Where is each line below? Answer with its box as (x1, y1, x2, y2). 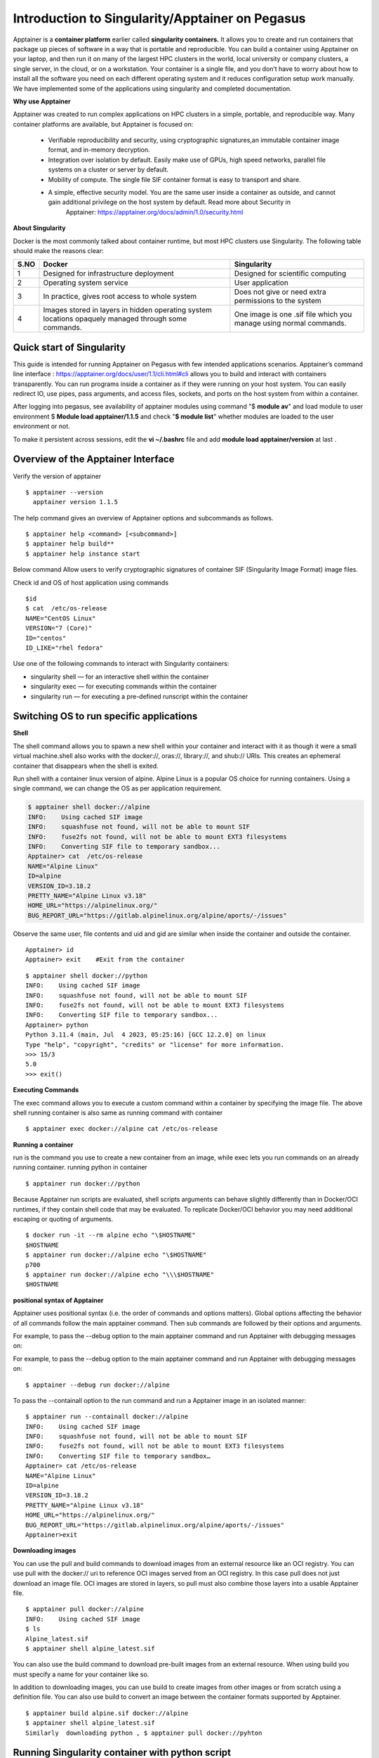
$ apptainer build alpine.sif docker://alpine (25, 1709, 189, 1717)
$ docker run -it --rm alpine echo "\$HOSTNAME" (25, 1231, 196, 1239)
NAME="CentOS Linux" (25, 614, 96, 622)
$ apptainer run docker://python (25, 1179, 140, 1188)
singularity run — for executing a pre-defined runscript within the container (30, 692, 248, 700)
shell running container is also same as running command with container (13, 1108, 223, 1117)
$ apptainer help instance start (25, 549, 140, 558)
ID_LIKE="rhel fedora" (25, 643, 104, 652)
